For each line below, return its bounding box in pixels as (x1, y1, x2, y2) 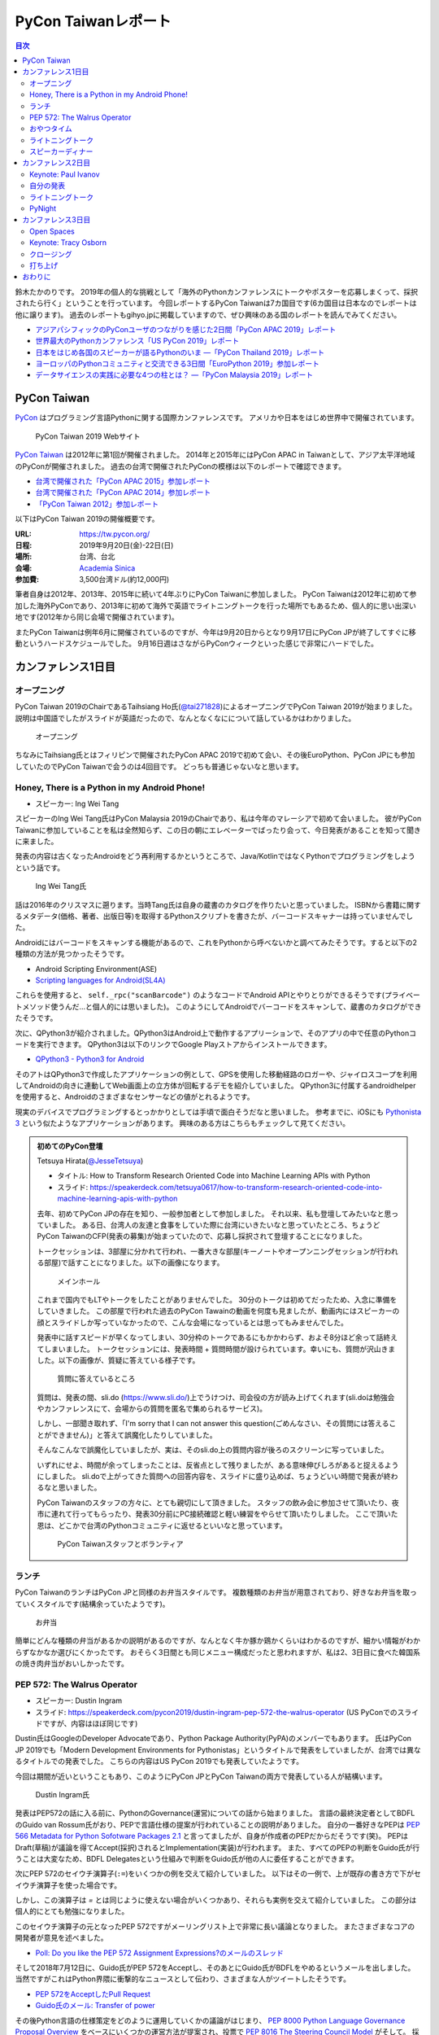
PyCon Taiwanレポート (15, 12, 172, 30)
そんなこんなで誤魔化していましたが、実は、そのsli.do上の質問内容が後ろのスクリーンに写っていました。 (37, 1445, 389, 1455)
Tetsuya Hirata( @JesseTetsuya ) (37, 1156, 144, 1166)
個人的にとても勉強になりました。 (15, 1906, 129, 1916)
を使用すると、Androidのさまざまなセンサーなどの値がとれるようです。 (15, 1092, 254, 1102)
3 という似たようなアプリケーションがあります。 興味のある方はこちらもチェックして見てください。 (15, 1118, 350, 1128)
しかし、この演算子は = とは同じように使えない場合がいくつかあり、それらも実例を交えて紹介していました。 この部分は (15, 1895, 417, 1905)
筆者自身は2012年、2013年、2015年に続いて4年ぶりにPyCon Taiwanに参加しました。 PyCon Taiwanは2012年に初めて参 (15, 589, 417, 599)
